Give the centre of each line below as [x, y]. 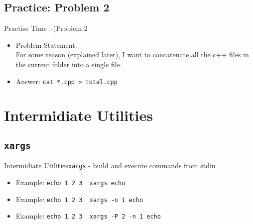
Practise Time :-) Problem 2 [46, 28]
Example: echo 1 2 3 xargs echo [70, 182]
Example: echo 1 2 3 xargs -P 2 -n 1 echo [88, 216]
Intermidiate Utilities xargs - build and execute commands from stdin [110, 166]
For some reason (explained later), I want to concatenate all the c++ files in [132, 55]
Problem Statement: [46, 45]
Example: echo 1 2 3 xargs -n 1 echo [79, 199]
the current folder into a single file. [69, 64]
